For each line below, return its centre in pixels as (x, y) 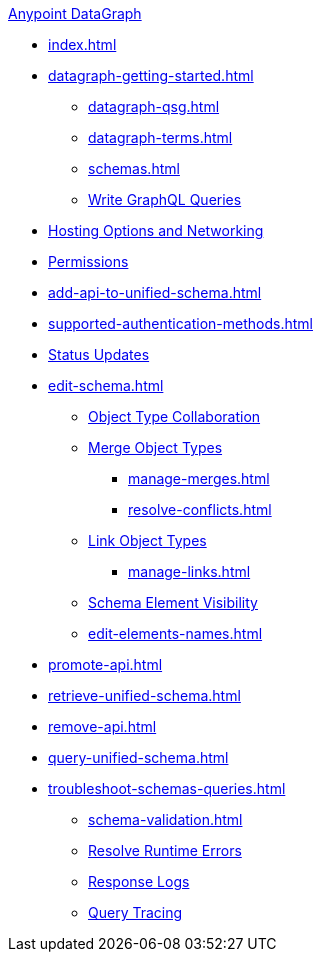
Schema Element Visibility (173, 602)
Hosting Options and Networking (156, 230)
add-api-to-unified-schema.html (155, 292)
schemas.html (134, 168)
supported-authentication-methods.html (180, 323)
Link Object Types (147, 540)
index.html (82, 44)
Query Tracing (135, 912)
